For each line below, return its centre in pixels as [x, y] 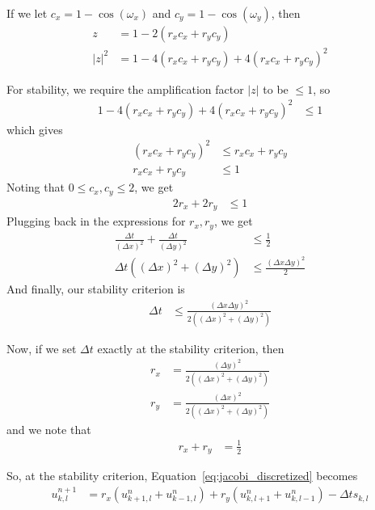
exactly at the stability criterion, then [191, 348]
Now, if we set [42, 348]
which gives [35, 129]
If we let [27, 13]
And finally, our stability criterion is [96, 289]
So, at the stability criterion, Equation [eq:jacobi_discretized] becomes [182, 476]
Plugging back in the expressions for [96, 221]
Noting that [36, 187]
